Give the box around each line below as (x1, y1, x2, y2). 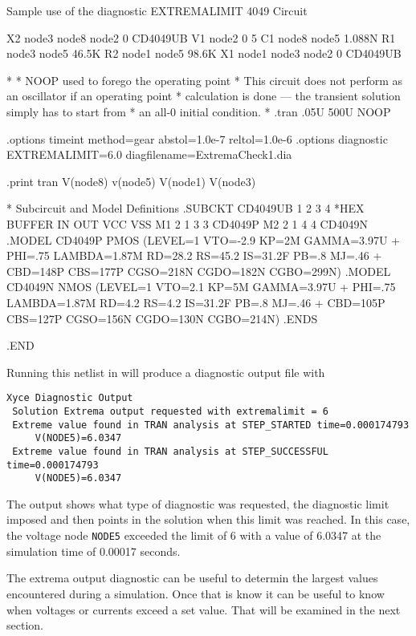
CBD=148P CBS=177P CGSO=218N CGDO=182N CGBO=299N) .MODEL (6, 262, 391, 279)
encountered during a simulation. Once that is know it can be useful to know (6, 585, 385, 602)
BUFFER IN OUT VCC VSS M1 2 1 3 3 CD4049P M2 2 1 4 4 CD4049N (6, 215, 368, 232)
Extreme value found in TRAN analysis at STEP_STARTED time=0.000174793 (12, 419, 410, 431)
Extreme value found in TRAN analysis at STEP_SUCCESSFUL (12, 445, 328, 457)
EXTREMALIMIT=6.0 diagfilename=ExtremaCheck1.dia (6, 146, 292, 163)
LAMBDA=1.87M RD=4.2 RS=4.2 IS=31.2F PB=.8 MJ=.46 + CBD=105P (6, 294, 385, 310)
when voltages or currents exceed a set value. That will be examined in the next (6, 601, 401, 618)
